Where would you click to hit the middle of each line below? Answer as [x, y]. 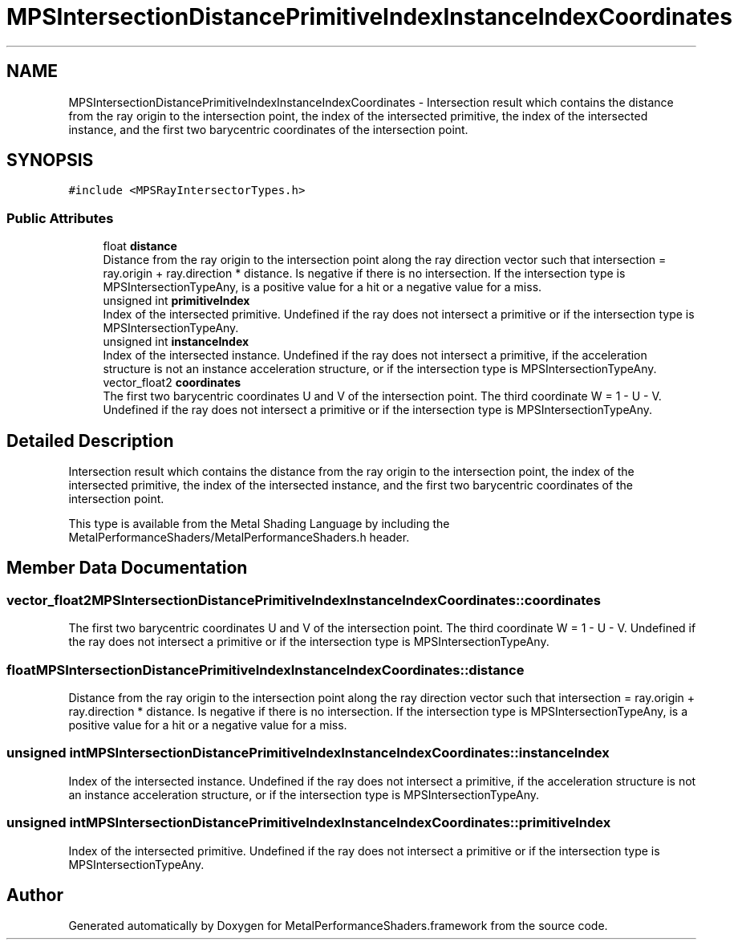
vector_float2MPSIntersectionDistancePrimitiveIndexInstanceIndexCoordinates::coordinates [304, 600]
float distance [140, 246]
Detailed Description [90, 441]
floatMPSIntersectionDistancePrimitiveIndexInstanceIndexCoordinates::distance [266, 670]
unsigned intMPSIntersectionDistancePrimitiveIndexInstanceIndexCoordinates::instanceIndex [308, 753]
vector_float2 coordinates [172, 383]
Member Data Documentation [127, 568]
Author [35, 895]
